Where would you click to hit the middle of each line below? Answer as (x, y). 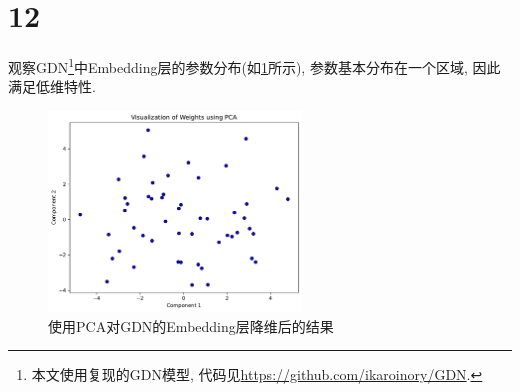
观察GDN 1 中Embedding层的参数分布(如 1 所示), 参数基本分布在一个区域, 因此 (254, 65)
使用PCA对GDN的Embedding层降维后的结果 (191, 325)
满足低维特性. (52, 86)
